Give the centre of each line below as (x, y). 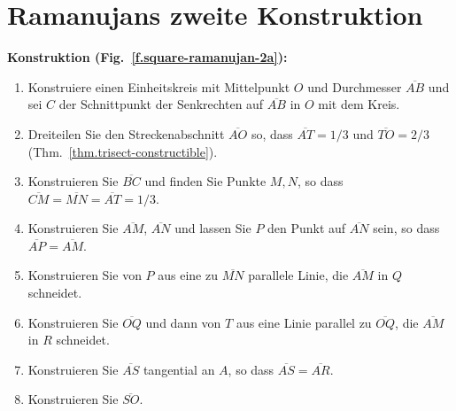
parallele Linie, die (298, 275)
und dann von (183, 322)
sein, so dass (406, 228)
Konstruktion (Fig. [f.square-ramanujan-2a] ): (147, 57)
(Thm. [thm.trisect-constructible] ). (123, 151)
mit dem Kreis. (359, 104)
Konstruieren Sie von (85, 275)
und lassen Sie (213, 228)
